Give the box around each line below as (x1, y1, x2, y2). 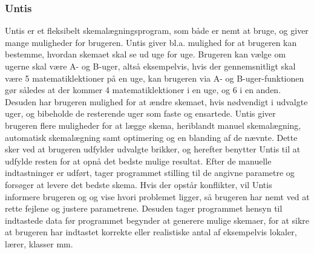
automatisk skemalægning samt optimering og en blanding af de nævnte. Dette (5, 131, 298, 143)
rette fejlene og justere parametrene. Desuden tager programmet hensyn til (5, 202, 283, 215)
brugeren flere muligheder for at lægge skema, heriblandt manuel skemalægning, (5, 119, 301, 131)
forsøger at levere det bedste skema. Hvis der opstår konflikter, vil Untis (5, 178, 272, 190)
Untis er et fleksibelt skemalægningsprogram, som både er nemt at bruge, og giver (5, 24, 309, 37)
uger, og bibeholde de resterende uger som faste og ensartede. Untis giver (5, 107, 276, 120)
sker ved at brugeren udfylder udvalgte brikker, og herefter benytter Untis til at (5, 143, 301, 155)
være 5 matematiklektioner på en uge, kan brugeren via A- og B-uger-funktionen (5, 71, 304, 84)
